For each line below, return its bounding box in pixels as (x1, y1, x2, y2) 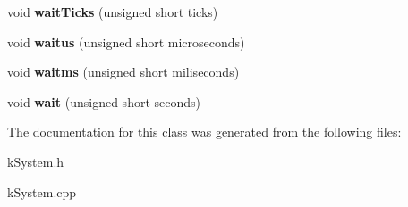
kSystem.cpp (7, 182, 77, 201)
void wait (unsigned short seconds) (7, 92, 200, 111)
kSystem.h (7, 152, 64, 170)
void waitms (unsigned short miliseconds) (7, 62, 240, 81)
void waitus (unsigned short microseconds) (7, 32, 245, 51)
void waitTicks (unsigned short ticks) (7, 3, 218, 21)
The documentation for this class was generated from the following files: (7, 122, 402, 141)
